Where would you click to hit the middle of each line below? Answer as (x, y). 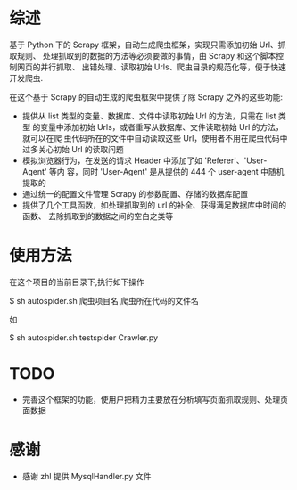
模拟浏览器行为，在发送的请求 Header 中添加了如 (112, 160)
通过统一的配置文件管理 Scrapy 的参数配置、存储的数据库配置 (135, 193)
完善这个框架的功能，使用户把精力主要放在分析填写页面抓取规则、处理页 (155, 399)
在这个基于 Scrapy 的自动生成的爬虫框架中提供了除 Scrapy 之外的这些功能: (146, 97)
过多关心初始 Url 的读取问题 (73, 149)
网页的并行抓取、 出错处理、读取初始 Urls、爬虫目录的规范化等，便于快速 (152, 67)
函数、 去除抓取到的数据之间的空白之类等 (98, 216)
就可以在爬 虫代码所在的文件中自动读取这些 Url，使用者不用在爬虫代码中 (155, 138)
